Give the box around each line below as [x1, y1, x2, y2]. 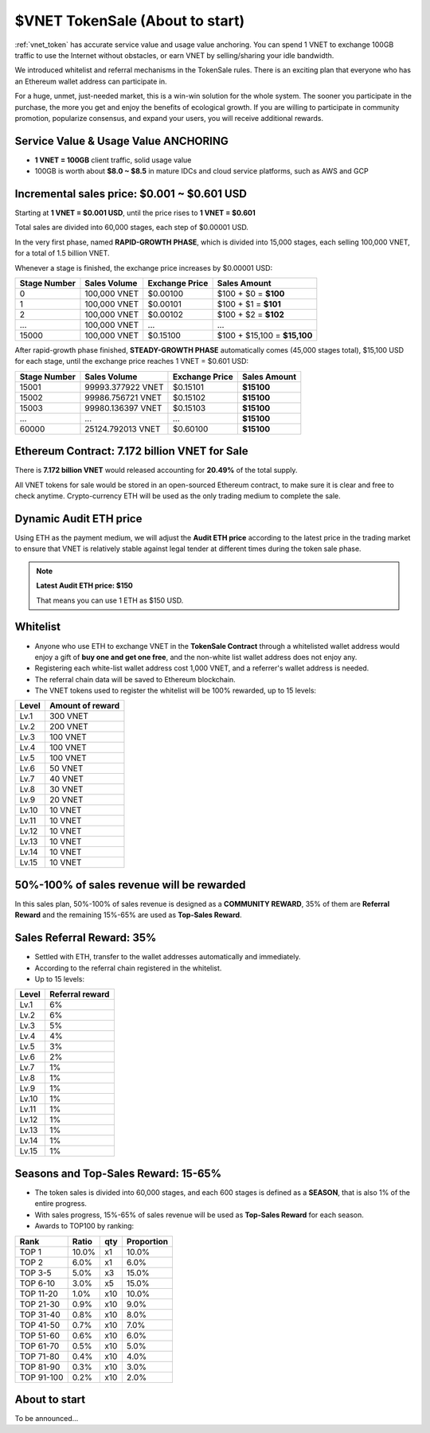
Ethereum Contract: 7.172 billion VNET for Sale [14, 444, 248, 458]
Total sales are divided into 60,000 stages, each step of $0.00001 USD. [14, 223, 248, 232]
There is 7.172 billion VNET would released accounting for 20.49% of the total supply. [14, 466, 298, 475]
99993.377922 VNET [84, 381, 164, 392]
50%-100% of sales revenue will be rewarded [14, 878, 246, 892]
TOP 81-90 [19, 1361, 61, 1372]
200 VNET [49, 721, 89, 732]
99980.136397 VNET [84, 402, 162, 413]
